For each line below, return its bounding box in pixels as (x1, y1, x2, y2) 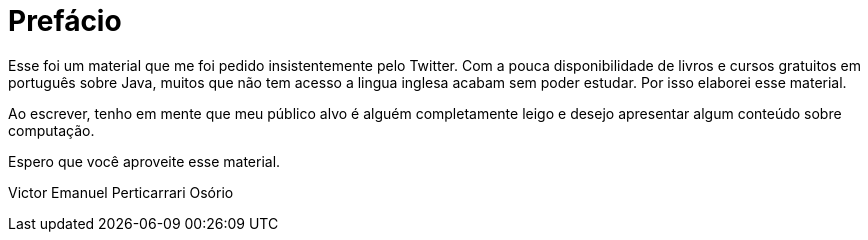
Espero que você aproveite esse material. (8, 152, 281, 170)
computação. (8, 121, 95, 139)
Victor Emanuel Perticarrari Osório (8, 183, 234, 201)
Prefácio (8, 4, 122, 38)
